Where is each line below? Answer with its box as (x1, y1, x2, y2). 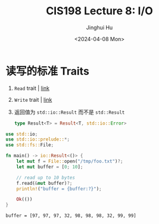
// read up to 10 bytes (16, 175, 76, 181)
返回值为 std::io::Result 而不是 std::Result (14, 108, 125, 116)
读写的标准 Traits (5, 64, 90, 78)
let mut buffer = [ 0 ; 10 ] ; (16, 164, 83, 170)
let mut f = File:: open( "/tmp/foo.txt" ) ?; (16, 158, 123, 164)
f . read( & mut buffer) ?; (16, 180, 73, 186)
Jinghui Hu (86, 24, 113, 31)
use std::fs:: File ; (5, 142, 54, 148)
